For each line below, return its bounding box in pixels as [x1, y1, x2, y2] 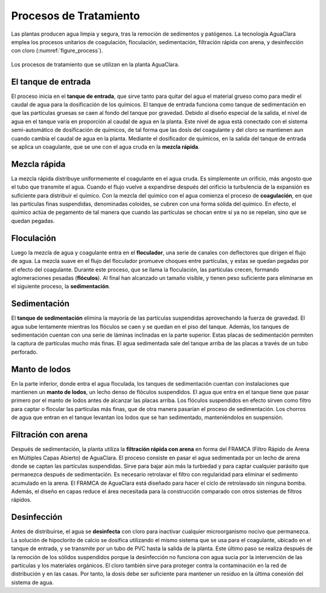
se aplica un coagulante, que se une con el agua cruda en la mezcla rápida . [11, 143, 200, 151]
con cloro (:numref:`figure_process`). [11, 47, 103, 54]
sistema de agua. [11, 578, 54, 586]
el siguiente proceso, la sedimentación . [11, 283, 110, 290]
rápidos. [11, 496, 32, 504]
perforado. [11, 348, 38, 355]
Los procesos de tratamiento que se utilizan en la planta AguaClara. [11, 60, 180, 68]
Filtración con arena [11, 430, 88, 440]
